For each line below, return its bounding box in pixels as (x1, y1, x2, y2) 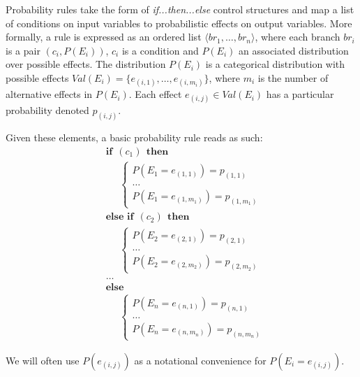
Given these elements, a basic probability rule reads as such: (6, 130, 263, 145)
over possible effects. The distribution (6, 57, 166, 71)
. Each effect (128, 87, 182, 101)
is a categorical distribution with (205, 57, 345, 71)
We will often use (6, 353, 80, 367)
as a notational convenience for (134, 353, 267, 367)
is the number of (257, 70, 329, 85)
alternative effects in (6, 87, 93, 101)
